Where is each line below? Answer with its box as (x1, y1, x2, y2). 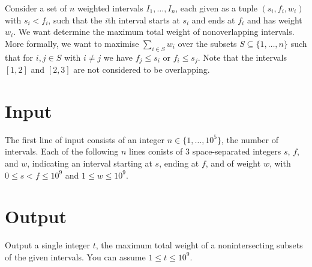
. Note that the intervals (197, 51, 287, 63)
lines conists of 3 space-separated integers (129, 145, 281, 158)
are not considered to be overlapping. (73, 63, 210, 76)
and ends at (191, 13, 235, 26)
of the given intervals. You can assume (5, 250, 146, 263)
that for (5, 51, 34, 63)
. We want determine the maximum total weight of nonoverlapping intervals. (13, 25, 295, 38)
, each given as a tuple (175, 2, 257, 14)
